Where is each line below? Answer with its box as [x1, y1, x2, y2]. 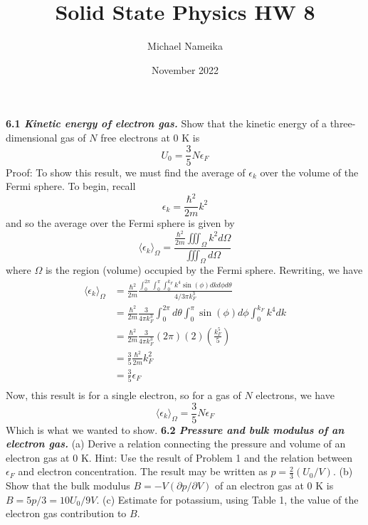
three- [330, 116, 356, 131]
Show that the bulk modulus [6, 478, 130, 493]
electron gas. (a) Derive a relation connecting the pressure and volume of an [6, 436, 346, 451]
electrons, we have [256, 387, 335, 402]
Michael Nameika [147, 38, 223, 53]
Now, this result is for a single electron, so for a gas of [6, 387, 241, 402]
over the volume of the [260, 164, 359, 179]
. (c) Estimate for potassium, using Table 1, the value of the [96, 492, 359, 507]
